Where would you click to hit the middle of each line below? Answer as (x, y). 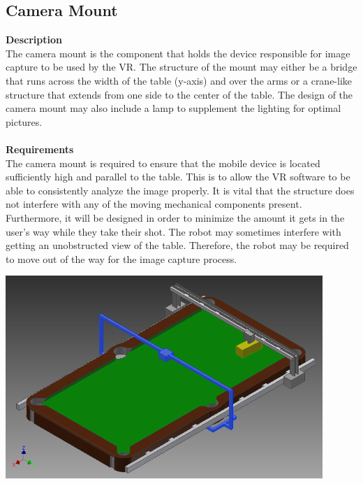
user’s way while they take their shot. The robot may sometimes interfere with (173, 231)
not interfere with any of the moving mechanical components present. (154, 204)
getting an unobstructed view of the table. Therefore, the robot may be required (177, 245)
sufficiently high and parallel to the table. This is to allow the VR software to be (178, 177)
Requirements (40, 149)
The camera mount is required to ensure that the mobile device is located (163, 163)
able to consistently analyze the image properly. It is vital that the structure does (180, 190)
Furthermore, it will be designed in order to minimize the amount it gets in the (175, 217)
